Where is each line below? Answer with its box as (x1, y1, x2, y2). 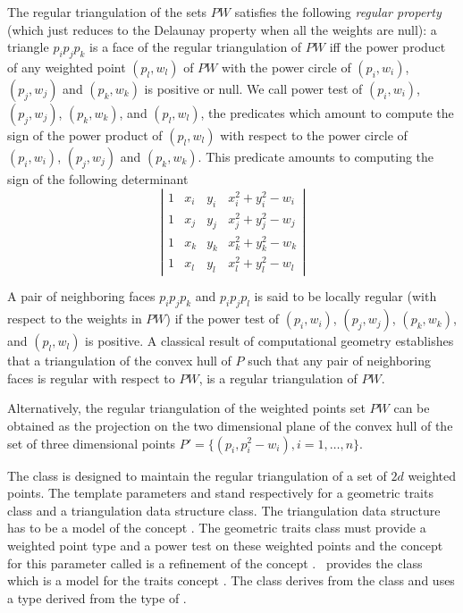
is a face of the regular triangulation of (89, 38, 302, 56)
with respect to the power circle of (220, 125, 408, 144)
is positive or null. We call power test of (144, 79, 363, 97)
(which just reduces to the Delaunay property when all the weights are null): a (7, 20, 437, 38)
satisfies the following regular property (234, 3, 442, 21)
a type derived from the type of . (7, 588, 187, 607)
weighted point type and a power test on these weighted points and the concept (7, 535, 443, 554)
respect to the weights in (7, 309, 142, 328)
